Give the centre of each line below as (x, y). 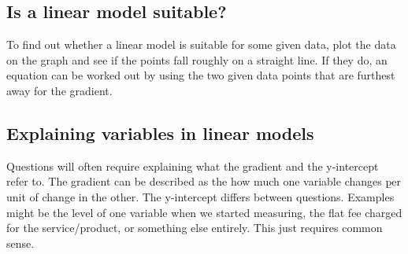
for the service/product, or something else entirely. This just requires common (195, 228)
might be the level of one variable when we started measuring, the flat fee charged (204, 212)
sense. (20, 243)
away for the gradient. (59, 90)
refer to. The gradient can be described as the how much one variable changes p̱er (204, 181)
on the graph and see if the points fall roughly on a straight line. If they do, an (197, 59)
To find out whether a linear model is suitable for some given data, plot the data (201, 44)
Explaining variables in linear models (160, 133)
